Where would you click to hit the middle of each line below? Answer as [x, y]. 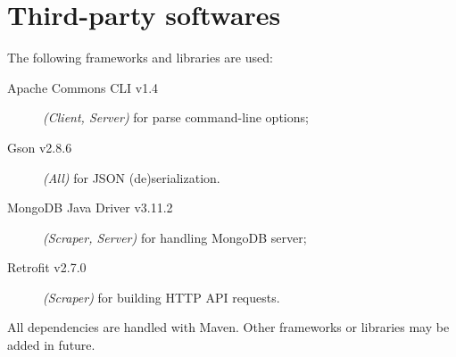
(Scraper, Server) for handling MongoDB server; [175, 237]
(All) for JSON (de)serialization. [132, 177]
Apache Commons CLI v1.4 [83, 87]
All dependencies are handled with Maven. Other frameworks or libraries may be [228, 327]
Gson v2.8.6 [40, 147]
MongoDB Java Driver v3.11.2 [90, 208]
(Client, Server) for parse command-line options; [176, 117]
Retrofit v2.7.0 [47, 267]
